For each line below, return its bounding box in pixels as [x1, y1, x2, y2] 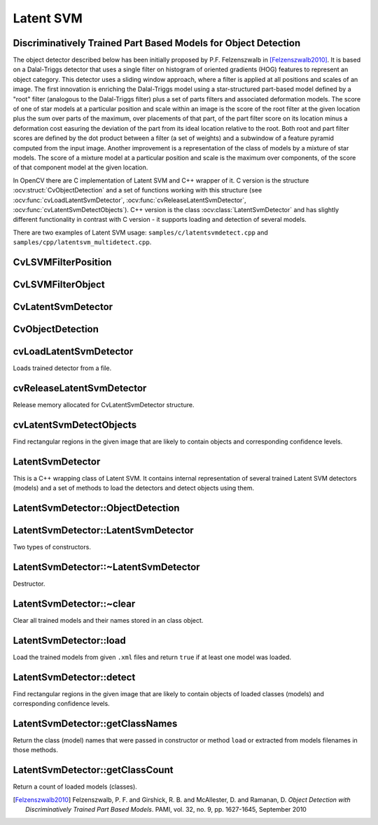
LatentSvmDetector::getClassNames [13, 717, 178, 729]
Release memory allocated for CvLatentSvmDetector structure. [13, 400, 195, 409]
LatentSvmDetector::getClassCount [13, 764, 174, 776]
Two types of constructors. [13, 543, 91, 551]
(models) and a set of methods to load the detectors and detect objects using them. [13, 484, 255, 493]
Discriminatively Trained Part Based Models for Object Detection [13, 37, 301, 49]
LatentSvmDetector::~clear [13, 598, 136, 609]
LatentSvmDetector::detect [13, 671, 136, 683]
